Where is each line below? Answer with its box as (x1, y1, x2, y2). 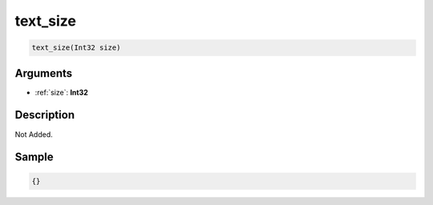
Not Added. (14, 129, 54, 139)
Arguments (14, 66, 73, 80)
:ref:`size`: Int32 (34, 87, 88, 97)
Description (14, 108, 75, 122)
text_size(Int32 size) (31, 43, 121, 52)
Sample (14, 151, 54, 164)
